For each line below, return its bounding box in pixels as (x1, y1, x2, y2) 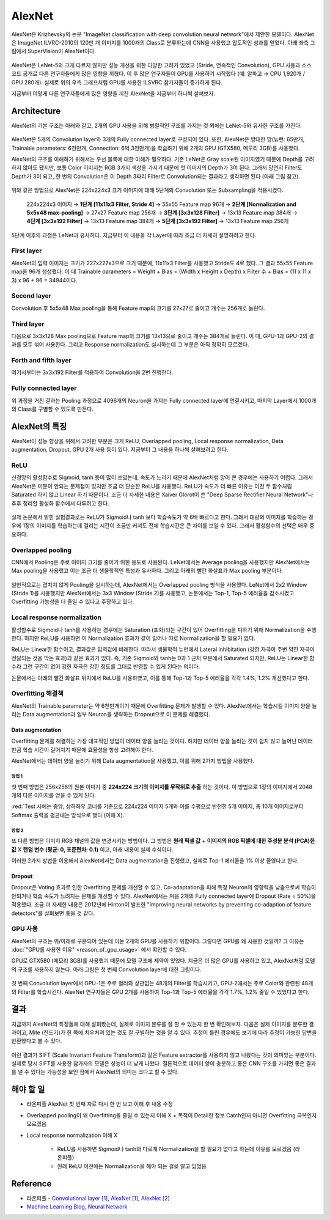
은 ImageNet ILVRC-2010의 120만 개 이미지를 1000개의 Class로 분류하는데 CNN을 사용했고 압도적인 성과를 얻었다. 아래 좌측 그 (11, 39, 315, 46)
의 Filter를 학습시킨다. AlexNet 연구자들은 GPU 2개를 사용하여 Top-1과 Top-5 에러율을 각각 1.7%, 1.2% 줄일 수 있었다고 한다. (11, 988, 310, 996)
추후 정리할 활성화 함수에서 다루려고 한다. (11, 499, 109, 507)
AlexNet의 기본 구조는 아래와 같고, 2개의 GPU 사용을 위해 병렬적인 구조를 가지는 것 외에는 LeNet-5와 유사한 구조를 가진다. (11, 122, 302, 129)
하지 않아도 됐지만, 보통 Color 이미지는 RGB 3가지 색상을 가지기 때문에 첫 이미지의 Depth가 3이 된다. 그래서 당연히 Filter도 (11, 164, 302, 171)
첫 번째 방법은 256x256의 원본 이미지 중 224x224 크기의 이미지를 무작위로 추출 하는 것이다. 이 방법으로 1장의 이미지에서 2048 (11, 783, 313, 790)
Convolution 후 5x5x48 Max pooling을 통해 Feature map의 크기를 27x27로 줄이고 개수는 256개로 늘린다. (11, 304, 265, 312)
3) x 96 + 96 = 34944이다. (11, 276, 78, 284)
